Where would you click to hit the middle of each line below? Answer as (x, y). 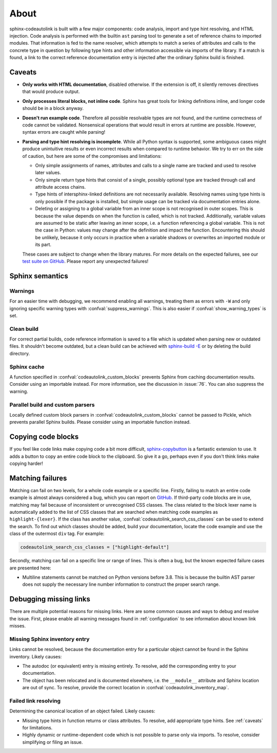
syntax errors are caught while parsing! (64, 132)
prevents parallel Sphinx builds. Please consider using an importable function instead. (100, 422)
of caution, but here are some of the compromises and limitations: (92, 156)
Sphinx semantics (39, 276)
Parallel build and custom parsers (52, 405)
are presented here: (30, 568)
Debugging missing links (50, 599)
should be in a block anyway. (53, 109)
